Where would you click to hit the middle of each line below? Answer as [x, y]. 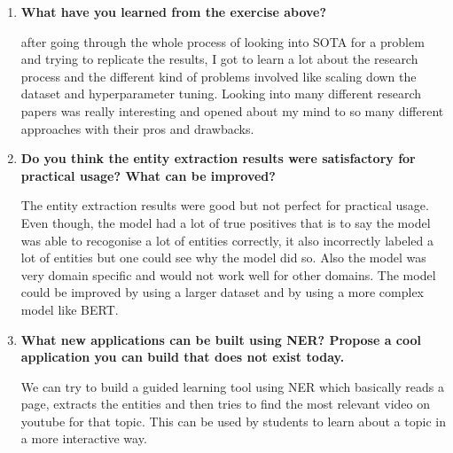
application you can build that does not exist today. [183, 357]
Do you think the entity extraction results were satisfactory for [218, 158]
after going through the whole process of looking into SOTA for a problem [223, 41]
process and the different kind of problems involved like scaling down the [219, 76]
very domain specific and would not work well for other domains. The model [228, 274]
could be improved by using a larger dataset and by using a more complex [223, 292]
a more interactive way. [84, 438]
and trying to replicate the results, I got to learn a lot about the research [219, 59]
